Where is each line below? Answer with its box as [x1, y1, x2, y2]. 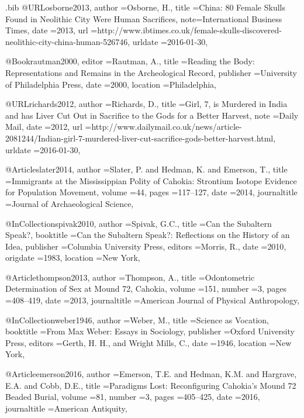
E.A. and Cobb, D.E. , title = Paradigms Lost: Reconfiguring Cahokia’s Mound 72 [5, 379, 296, 391]
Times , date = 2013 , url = [5, 24, 98, 36]
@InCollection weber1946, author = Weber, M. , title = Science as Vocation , [5, 313, 269, 326]
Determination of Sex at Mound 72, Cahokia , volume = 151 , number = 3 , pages [5, 282, 287, 295]
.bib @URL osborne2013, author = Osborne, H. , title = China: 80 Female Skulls [5, 1, 285, 13]
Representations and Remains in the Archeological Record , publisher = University [5, 66, 297, 78]
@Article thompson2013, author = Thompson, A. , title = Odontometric [5, 271, 255, 283]
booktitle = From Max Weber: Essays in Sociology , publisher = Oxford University [5, 325, 295, 337]
